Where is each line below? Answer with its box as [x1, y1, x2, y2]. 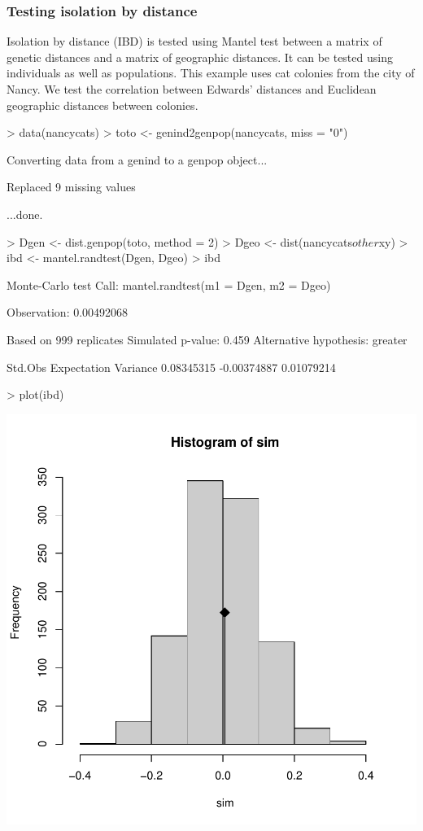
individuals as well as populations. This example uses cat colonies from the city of [7, 64, 415, 81]
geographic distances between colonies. [7, 96, 198, 113]
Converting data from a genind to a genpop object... [7, 151, 268, 168]
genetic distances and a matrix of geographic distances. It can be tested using [7, 48, 393, 65]
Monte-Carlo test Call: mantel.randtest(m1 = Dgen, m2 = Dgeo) [7, 276, 331, 293]
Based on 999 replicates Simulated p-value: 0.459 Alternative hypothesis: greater [7, 330, 408, 348]
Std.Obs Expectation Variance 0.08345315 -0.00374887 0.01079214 [7, 358, 336, 375]
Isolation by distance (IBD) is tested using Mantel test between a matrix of [7, 33, 382, 50]
